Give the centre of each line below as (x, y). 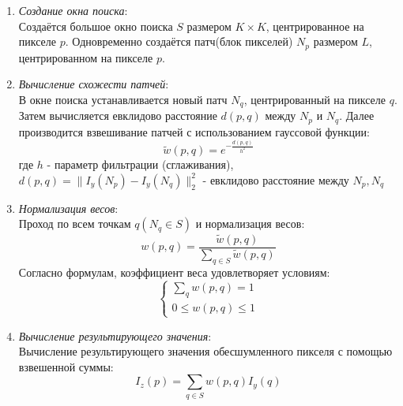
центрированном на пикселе (86, 57)
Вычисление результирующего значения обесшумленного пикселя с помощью (205, 351)
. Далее (357, 115)
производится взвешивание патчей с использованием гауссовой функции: (194, 131)
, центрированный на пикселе (314, 99)
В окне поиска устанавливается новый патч (123, 99)
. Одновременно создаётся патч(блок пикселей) (179, 41)
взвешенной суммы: (66, 366)
